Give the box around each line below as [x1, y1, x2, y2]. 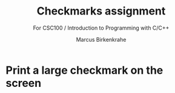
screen [5, 76, 42, 90]
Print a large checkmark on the [5, 63, 163, 77]
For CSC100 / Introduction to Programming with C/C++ [33, 24, 170, 31]
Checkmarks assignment [36, 4, 166, 18]
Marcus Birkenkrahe [76, 36, 127, 43]
